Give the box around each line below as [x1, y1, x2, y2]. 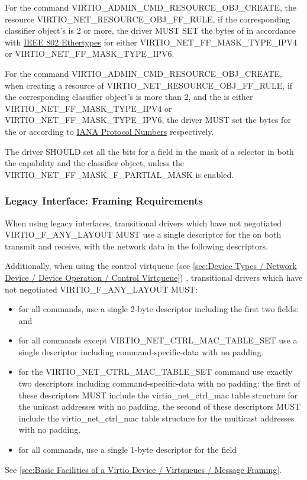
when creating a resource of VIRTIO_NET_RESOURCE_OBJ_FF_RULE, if [5, 79, 293, 91]
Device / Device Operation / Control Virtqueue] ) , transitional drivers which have [5, 271, 303, 283]
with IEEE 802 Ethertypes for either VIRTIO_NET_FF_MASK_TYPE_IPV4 [5, 35, 297, 48]
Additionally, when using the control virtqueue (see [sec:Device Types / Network [5, 260, 297, 272]
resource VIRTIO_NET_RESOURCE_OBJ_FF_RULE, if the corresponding [5, 12, 290, 25]
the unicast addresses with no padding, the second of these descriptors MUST [18, 400, 301, 413]
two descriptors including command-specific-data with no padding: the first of [18, 377, 300, 390]
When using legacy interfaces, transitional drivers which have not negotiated [5, 216, 282, 229]
